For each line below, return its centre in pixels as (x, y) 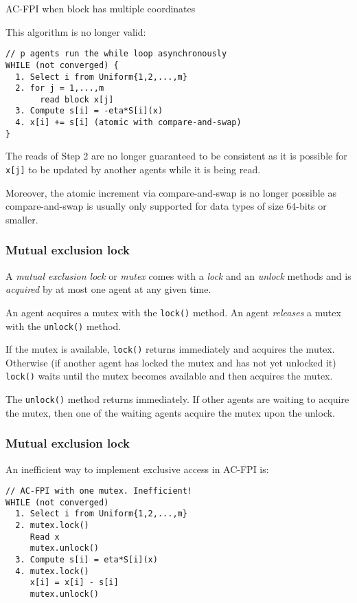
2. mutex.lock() (52, 526)
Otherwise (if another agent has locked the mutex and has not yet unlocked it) (171, 362)
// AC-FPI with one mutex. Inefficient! (99, 491)
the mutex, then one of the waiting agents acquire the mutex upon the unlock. (171, 412)
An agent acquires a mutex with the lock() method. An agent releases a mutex (173, 312)
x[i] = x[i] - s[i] (74, 583)
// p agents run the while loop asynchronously (116, 54)
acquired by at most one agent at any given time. (108, 289)
